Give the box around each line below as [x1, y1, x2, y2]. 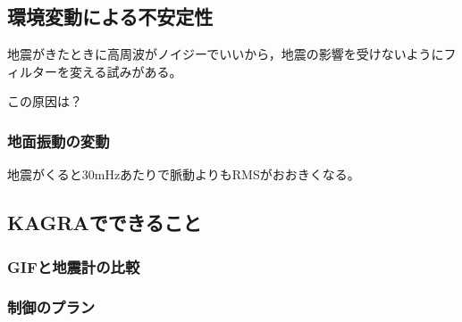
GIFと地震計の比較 [7, 255, 140, 277]
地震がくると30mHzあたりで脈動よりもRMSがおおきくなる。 [7, 165, 360, 184]
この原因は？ [7, 92, 82, 111]
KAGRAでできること [7, 209, 202, 236]
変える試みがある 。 [69, 62, 182, 80]
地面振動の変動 [7, 129, 110, 152]
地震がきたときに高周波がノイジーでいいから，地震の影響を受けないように [7, 45, 444, 63]
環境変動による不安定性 [7, 3, 214, 30]
